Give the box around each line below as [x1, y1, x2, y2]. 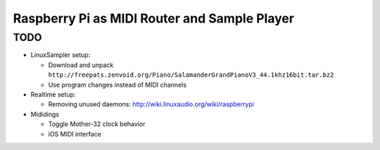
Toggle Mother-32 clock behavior [48, 120, 146, 128]
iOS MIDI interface [48, 130, 101, 138]
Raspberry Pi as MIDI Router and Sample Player [13, 11, 295, 26]
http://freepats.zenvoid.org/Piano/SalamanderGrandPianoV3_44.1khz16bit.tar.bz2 [48, 71, 334, 79]
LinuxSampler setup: [30, 51, 91, 59]
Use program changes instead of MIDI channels [48, 80, 186, 89]
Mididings [30, 110, 60, 118]
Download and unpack [48, 61, 114, 69]
